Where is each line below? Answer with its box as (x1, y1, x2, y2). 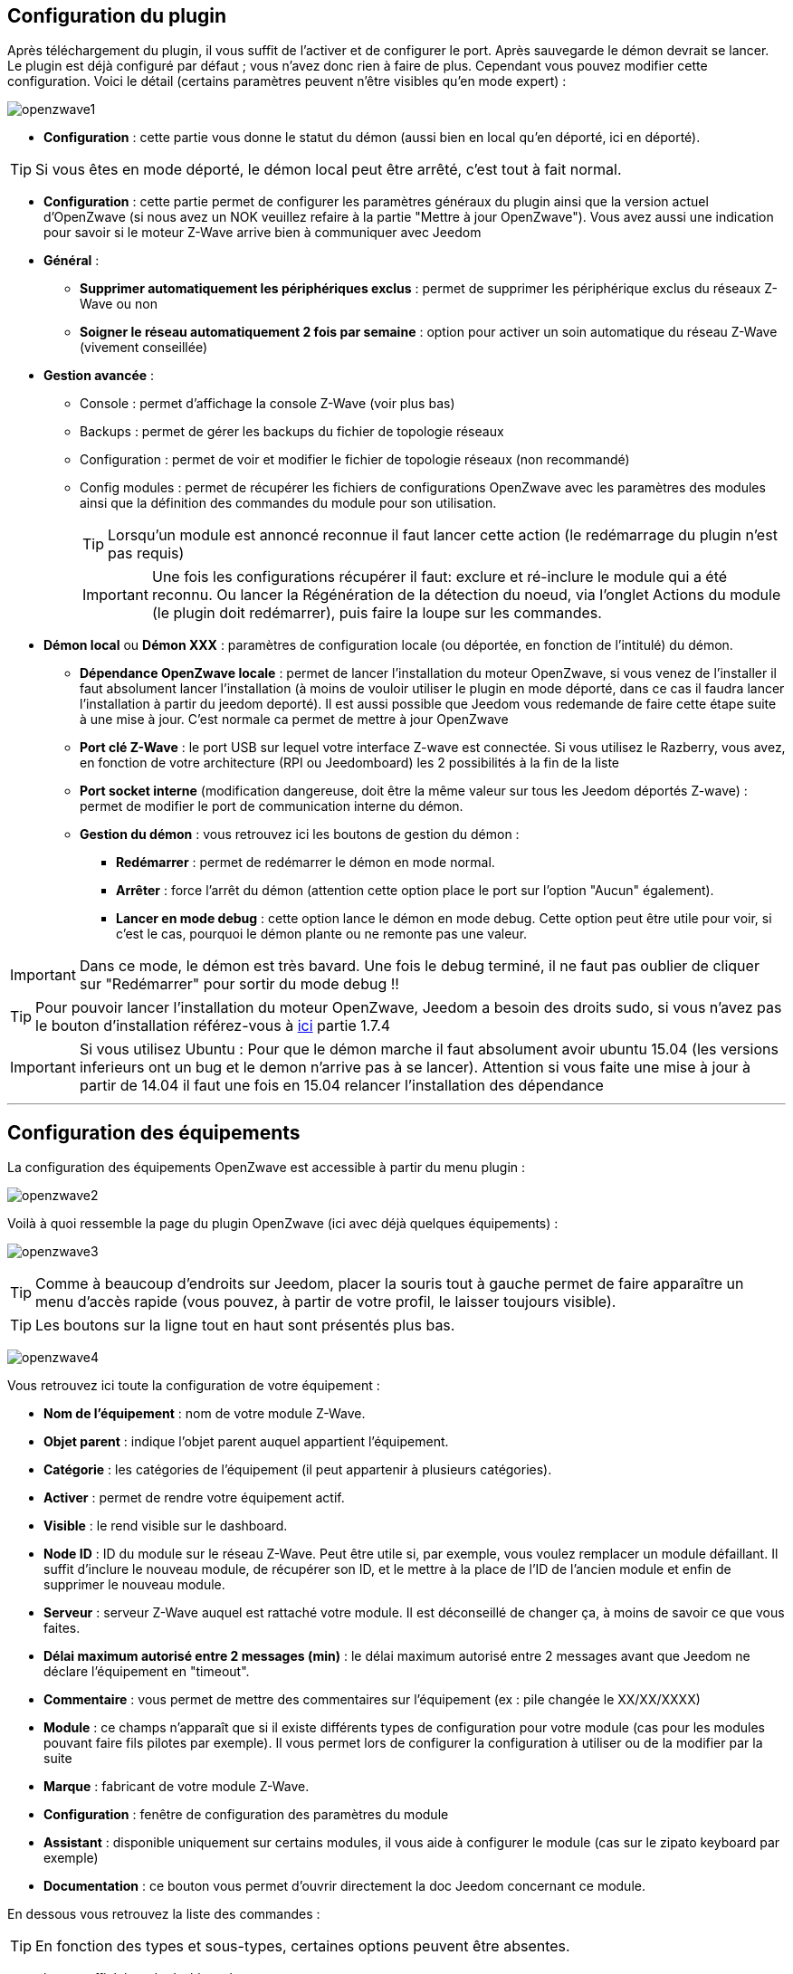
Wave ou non (80, 296, 158, 312)
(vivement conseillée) (80, 339, 207, 356)
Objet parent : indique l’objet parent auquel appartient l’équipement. (43, 1434, 449, 1450)
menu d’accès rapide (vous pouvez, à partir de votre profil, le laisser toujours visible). (35, 1292, 616, 1311)
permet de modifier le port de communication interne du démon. (80, 798, 463, 815)
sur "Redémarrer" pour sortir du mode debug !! (79, 975, 399, 994)
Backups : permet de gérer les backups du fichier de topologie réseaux (80, 424, 504, 440)
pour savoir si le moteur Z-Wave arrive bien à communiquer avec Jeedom (43, 224, 482, 241)
